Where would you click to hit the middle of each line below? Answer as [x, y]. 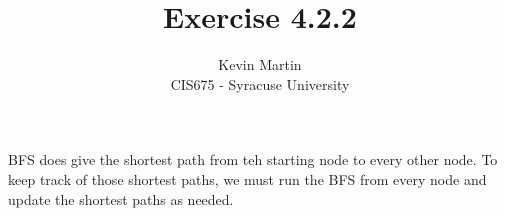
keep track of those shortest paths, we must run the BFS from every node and [247, 178]
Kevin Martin [260, 64]
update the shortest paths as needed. [121, 198]
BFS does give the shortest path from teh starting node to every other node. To [253, 159]
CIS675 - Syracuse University [260, 83]
